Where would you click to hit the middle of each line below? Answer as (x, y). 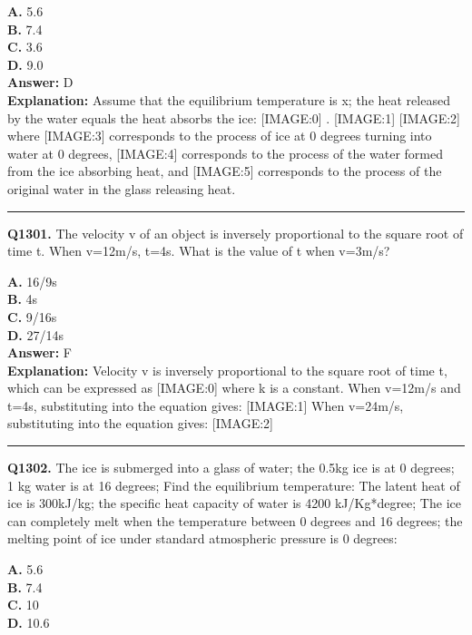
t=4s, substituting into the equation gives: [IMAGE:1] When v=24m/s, (206, 405)
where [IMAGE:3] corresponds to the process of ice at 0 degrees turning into (220, 136)
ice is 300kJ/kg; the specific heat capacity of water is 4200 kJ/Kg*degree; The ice (234, 503)
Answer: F (39, 352)
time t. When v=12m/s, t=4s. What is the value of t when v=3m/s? (199, 251)
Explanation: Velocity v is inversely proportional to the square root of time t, (227, 370)
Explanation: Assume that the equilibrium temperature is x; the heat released (229, 99)
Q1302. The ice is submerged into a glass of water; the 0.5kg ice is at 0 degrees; (231, 468)
